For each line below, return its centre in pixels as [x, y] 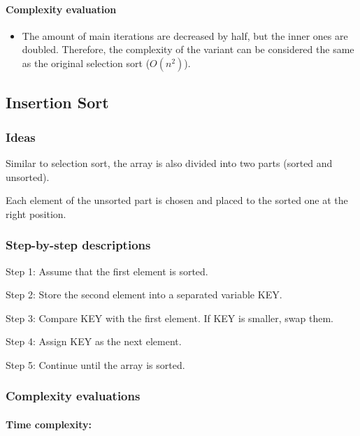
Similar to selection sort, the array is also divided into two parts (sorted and [169, 162]
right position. [36, 213]
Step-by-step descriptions [78, 245]
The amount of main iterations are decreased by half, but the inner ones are [185, 35]
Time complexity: [49, 424]
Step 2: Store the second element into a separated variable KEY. [144, 295]
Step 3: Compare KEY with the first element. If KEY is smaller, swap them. [170, 318]
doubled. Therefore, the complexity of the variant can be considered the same [188, 49]
